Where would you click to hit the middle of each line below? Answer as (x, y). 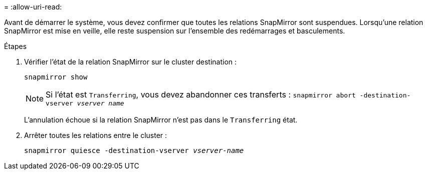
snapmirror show (56, 77)
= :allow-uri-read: (33, 7)
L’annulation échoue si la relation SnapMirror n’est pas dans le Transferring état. (161, 120)
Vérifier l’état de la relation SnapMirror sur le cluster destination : (131, 62)
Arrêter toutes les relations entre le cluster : (96, 135)
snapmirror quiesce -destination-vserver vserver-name (134, 150)
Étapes (16, 46)
